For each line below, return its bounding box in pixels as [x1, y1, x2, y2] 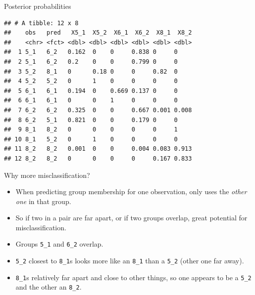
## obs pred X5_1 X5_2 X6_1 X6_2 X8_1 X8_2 [4, 29, 192, 37]
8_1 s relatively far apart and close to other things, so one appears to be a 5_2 [15, 272, 252, 282]
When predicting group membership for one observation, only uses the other [15, 186, 247, 197]
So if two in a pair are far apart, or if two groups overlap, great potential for [15, 212, 248, 223]
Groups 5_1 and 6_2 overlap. [15, 239, 103, 249]
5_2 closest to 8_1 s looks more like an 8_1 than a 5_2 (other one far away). [15, 255, 244, 266]
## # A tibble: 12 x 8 [4, 19, 79, 27]
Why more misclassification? [4, 169, 90, 180]
